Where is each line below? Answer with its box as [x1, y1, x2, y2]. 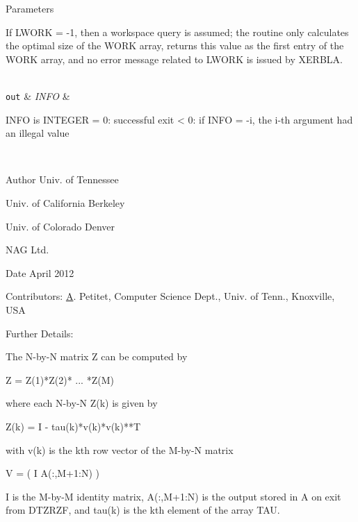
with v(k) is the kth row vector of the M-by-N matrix [6, 442, 234, 457]
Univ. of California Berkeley [6, 196, 125, 210]
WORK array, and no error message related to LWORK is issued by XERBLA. [6, 51, 343, 66]
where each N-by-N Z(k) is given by [6, 396, 158, 410]
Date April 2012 [6, 265, 74, 280]
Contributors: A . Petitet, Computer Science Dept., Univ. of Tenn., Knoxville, [6, 289, 335, 303]
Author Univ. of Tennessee [6, 172, 119, 187]
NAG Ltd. [6, 242, 49, 257]
